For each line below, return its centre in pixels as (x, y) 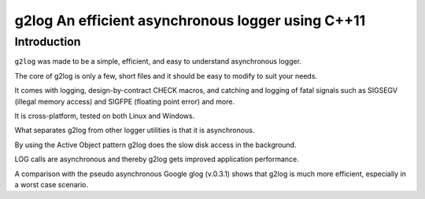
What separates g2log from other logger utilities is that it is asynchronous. (135, 131)
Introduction (48, 42)
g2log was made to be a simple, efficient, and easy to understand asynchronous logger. (158, 61)
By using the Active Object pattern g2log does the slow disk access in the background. (155, 145)
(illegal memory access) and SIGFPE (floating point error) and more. (125, 101)
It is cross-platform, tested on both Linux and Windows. (105, 116)
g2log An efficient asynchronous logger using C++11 (190, 20)
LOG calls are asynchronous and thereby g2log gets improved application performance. (157, 159)
